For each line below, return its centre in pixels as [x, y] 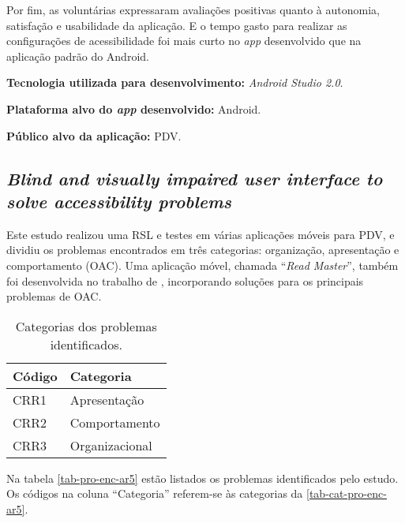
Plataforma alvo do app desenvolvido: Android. [134, 108]
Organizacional [111, 445]
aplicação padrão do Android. [78, 56]
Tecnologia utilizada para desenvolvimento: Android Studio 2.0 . [175, 82]
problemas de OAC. [54, 296]
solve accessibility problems [119, 201]
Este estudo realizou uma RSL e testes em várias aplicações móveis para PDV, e [201, 234]
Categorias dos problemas [86, 326]
